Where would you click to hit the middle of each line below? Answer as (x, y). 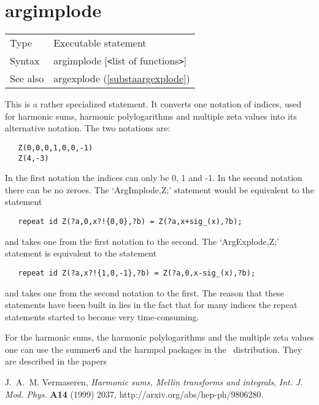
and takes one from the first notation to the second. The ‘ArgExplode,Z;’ (142, 241)
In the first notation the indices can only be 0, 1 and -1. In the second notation (154, 178)
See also (27, 79)
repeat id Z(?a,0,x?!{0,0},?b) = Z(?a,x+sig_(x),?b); (130, 222)
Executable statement (100, 43)
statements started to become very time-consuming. (102, 316)
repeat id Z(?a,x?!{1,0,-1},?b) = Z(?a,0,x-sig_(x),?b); (137, 273)
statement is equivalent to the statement (81, 253)
